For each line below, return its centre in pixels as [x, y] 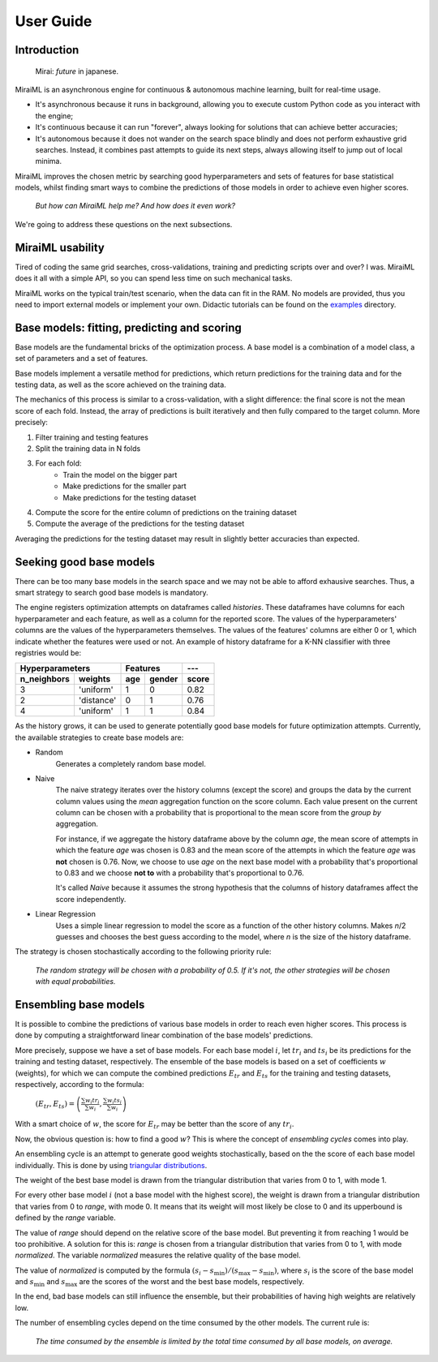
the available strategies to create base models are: [99, 737]
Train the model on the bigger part [120, 475]
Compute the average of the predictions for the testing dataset [140, 524]
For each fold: [58, 463]
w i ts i [114, 1100]
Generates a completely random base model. [131, 763]
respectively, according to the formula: [79, 1085]
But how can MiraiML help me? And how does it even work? [135, 206]
